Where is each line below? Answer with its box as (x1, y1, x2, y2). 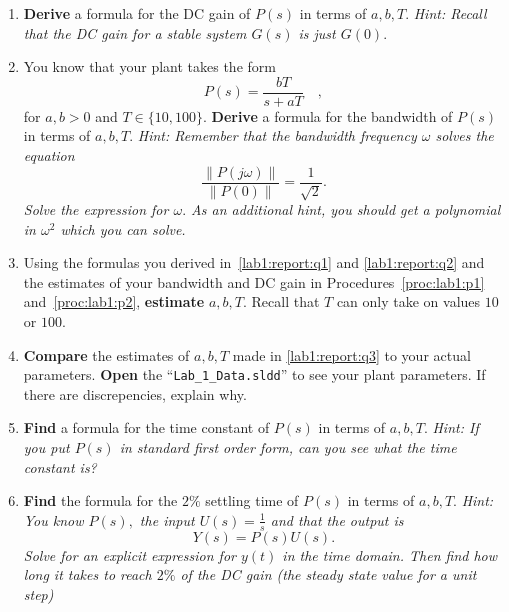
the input (139, 509, 195, 530)
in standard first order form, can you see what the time (119, 437, 457, 458)
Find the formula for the (23, 490, 178, 511)
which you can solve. (60, 218, 186, 239)
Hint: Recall (413, 3, 487, 23)
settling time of (205, 490, 299, 511)
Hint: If (432, 417, 479, 438)
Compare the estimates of (23, 344, 190, 365)
